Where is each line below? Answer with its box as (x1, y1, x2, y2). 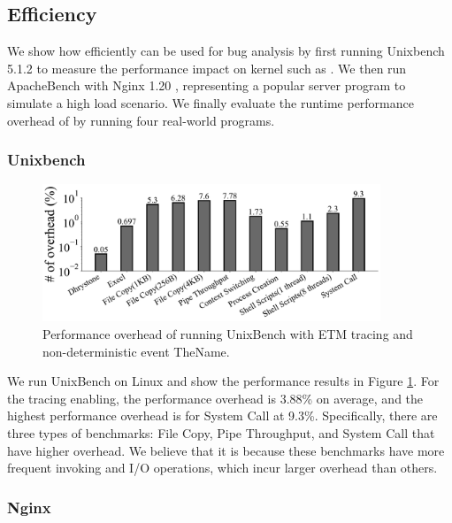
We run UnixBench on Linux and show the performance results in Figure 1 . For (7, 372, 440, 390)
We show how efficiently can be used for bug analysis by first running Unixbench (7, 42, 445, 60)
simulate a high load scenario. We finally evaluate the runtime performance (7, 93, 414, 112)
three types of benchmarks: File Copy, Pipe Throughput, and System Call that (7, 423, 435, 442)
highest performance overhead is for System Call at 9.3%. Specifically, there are (7, 406, 438, 425)
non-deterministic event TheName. (42, 342, 230, 360)
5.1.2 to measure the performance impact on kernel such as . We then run (7, 58, 407, 77)
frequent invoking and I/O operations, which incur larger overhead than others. (7, 458, 438, 477)
